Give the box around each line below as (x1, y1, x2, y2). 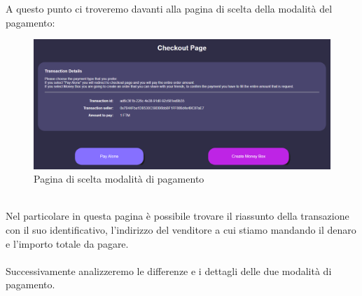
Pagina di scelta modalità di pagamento (34, 171, 204, 186)
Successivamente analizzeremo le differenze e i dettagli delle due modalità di (6, 263, 332, 278)
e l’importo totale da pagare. (6, 236, 129, 251)
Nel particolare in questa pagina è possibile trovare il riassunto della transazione (6, 209, 349, 223)
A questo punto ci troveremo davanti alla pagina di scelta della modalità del (6, 1, 333, 15)
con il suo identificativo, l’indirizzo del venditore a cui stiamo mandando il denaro (6, 223, 356, 237)
